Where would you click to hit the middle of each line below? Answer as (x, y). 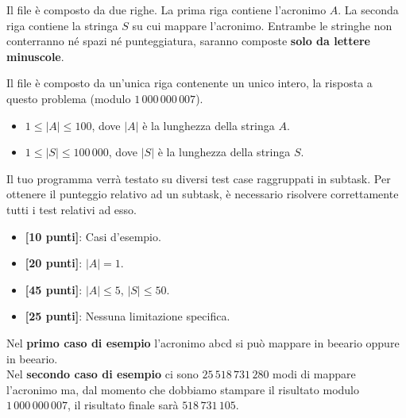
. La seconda (368, 10)
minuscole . (35, 56)
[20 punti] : (54, 263)
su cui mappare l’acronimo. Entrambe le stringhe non (262, 25)
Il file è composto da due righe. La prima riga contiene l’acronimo (166, 10)
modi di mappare (314, 374)
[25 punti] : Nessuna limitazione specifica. (128, 316)
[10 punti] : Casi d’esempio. (93, 236)
